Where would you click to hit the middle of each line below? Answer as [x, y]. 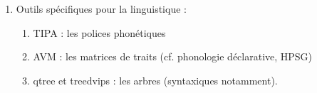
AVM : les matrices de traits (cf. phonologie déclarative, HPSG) [173, 56]
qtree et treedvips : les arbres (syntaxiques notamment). [155, 80]
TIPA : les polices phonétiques [99, 32]
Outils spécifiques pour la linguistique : [101, 9]
